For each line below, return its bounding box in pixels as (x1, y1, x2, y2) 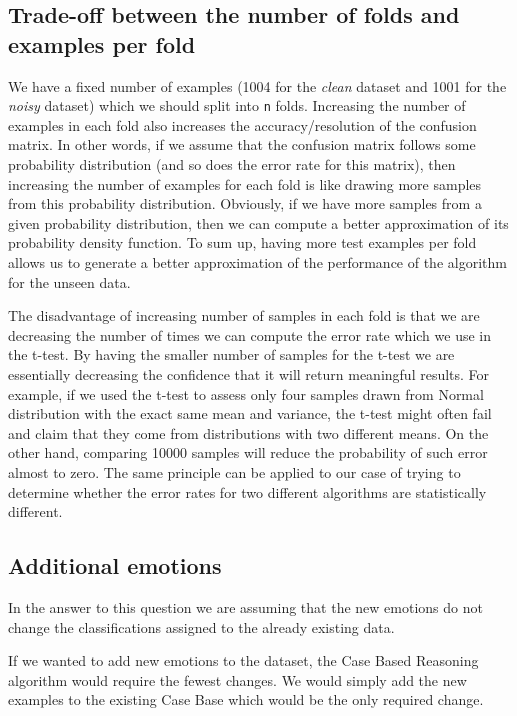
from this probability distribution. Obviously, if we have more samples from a (8, 193, 482, 214)
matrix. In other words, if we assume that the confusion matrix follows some (8, 134, 476, 155)
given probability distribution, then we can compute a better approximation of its (8, 212, 509, 233)
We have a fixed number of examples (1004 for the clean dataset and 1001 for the (8, 75, 507, 96)
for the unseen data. (8, 271, 131, 292)
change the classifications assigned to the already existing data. (8, 616, 395, 637)
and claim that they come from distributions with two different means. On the (8, 422, 489, 443)
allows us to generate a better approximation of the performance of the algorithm (8, 252, 507, 272)
